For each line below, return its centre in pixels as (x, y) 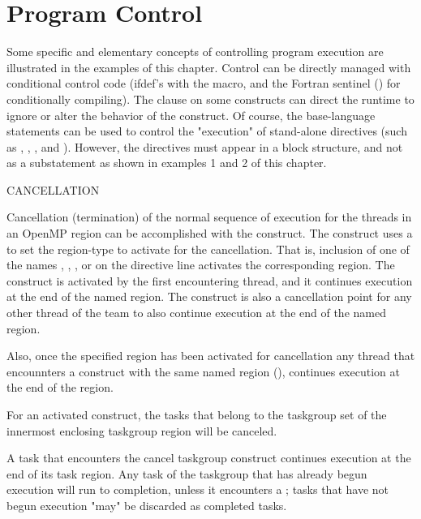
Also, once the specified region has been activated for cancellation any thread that (211, 356)
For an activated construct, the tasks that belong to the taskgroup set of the (197, 414)
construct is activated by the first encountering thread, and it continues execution (210, 280)
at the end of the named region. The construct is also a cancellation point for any (209, 296)
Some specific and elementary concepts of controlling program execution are (195, 51)
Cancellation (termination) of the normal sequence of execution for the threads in (209, 217)
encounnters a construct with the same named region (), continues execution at (203, 371)
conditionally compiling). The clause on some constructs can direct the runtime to (210, 99)
